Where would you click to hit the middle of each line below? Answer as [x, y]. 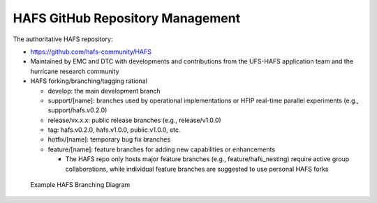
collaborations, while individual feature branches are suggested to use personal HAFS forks [197, 169]
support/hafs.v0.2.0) [77, 110]
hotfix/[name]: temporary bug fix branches [109, 140]
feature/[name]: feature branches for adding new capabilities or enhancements [162, 149]
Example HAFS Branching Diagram [80, 185]
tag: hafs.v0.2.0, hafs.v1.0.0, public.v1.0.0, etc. [114, 130]
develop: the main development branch [104, 91]
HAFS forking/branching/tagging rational [89, 81]
